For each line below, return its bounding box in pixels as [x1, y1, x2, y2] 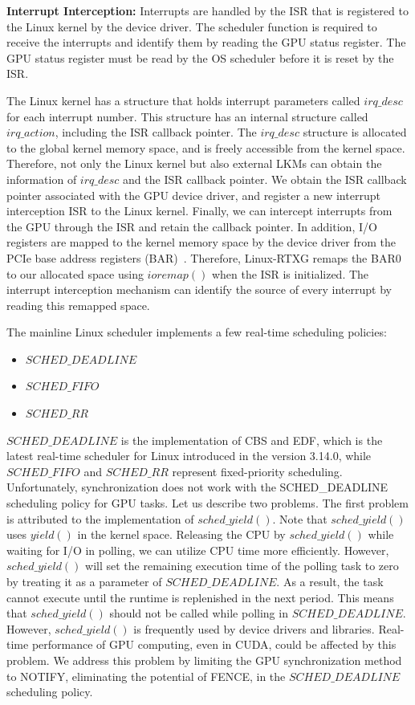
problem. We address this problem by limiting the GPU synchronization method [6, 651, 402, 668]
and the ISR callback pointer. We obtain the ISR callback [123, 170, 407, 187]
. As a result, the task [276, 573, 384, 589]
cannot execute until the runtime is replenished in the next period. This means [6, 589, 394, 605]
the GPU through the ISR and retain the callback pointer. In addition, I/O [6, 218, 377, 234]
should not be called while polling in [109, 605, 288, 621]
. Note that [272, 510, 328, 527]
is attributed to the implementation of [6, 510, 194, 527]
